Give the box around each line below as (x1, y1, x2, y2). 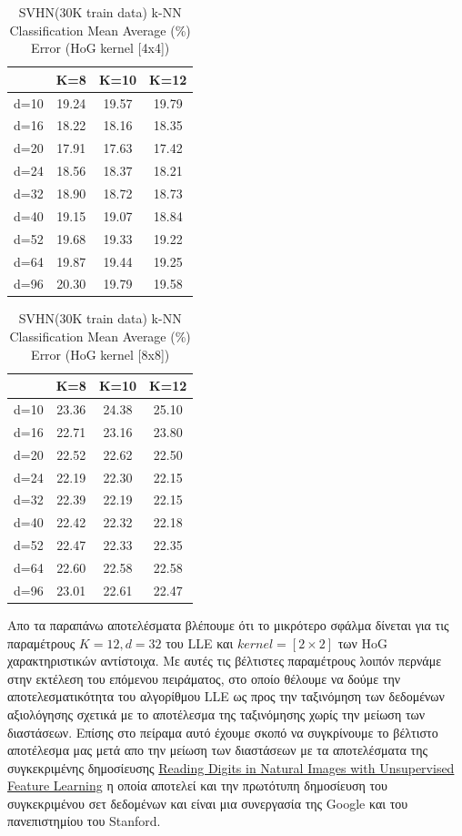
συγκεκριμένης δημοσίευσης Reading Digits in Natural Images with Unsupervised (7, 758, 455, 777)
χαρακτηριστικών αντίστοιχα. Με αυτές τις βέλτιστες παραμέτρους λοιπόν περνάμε (7, 651, 442, 670)
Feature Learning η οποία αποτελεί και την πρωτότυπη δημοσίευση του (7, 776, 387, 795)
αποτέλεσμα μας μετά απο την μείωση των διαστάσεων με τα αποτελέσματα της (7, 740, 427, 760)
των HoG (337, 633, 388, 652)
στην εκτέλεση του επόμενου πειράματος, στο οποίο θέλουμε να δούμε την (7, 668, 401, 688)
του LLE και (166, 633, 234, 652)
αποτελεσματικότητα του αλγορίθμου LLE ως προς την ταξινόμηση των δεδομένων (7, 687, 445, 706)
